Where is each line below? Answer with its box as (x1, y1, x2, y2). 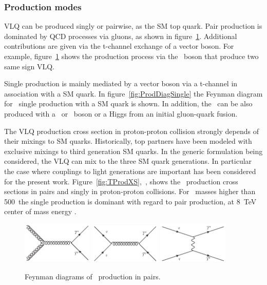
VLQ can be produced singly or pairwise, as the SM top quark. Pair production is (4, 21, 262, 31)
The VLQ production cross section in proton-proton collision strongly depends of (4, 125, 259, 136)
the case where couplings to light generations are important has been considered (4, 165, 256, 176)
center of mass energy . (4, 206, 77, 217)
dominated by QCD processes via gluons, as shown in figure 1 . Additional (4, 30, 237, 41)
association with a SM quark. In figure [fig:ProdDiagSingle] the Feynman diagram (4, 88, 263, 99)
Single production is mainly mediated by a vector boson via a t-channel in (4, 78, 238, 89)
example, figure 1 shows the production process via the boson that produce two (4, 51, 259, 61)
